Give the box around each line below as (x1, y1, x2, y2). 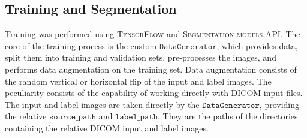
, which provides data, (216, 39, 298, 52)
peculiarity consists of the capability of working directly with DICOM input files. (5, 86, 303, 99)
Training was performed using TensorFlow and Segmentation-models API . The (5, 28, 300, 40)
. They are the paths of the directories (158, 110, 298, 122)
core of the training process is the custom (5, 39, 157, 52)
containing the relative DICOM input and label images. (5, 121, 209, 134)
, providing (259, 98, 300, 110)
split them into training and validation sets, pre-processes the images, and (5, 51, 276, 64)
